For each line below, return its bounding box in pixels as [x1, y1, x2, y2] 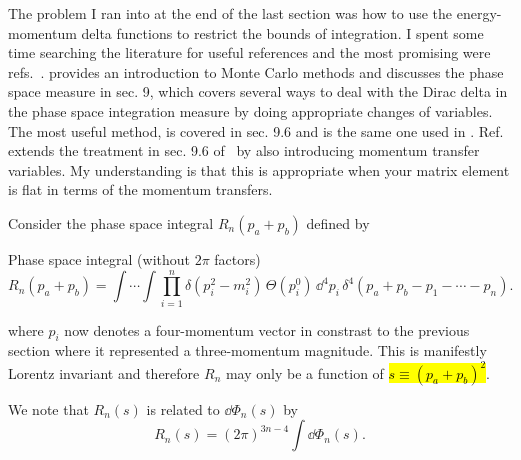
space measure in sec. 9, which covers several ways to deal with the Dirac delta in [8, 81, 508, 102]
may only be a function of [225, 362, 384, 383]
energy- [456, 3, 502, 23]
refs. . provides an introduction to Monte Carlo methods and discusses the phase [8, 61, 504, 82]
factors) [214, 248, 261, 269]
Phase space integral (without [8, 248, 190, 269]
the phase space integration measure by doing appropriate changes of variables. [8, 100, 493, 121]
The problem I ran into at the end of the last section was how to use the [8, 3, 453, 23]
